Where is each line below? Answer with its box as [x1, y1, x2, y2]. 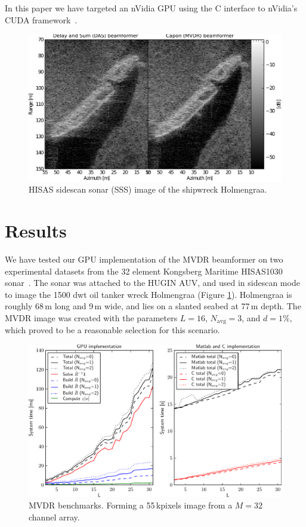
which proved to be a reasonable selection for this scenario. [5, 324, 220, 336]
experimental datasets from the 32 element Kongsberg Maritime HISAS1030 [5, 264, 283, 277]
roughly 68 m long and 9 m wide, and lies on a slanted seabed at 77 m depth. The [5, 300, 301, 312]
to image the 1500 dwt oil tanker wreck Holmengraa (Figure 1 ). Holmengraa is [5, 288, 292, 300]
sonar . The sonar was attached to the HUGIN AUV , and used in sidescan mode [5, 276, 300, 289]
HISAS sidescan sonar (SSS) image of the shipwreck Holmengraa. [29, 183, 267, 196]
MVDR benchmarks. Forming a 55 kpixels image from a [29, 499, 233, 511]
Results [5, 218, 67, 243]
